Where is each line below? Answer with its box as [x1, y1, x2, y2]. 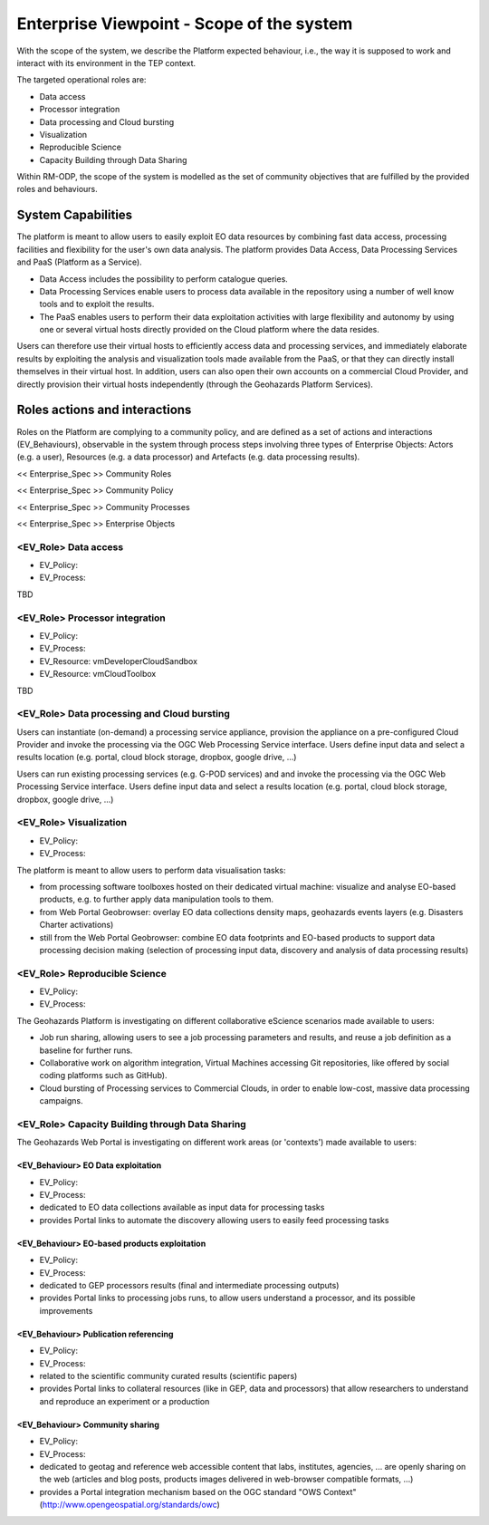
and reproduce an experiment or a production [39, 1395, 210, 1406]
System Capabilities [16, 208, 133, 223]
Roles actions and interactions [16, 402, 192, 418]
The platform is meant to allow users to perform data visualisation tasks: [16, 864, 286, 875]
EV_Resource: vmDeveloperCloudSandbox [39, 655, 198, 666]
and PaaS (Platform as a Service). [16, 256, 142, 267]
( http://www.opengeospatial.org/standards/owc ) [39, 1500, 221, 1511]
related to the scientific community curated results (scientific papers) [39, 1370, 298, 1381]
